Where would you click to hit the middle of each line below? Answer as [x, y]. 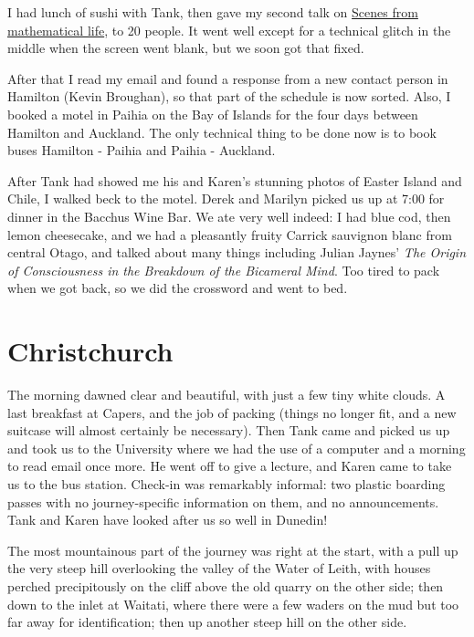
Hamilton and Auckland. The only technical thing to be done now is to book [222, 132]
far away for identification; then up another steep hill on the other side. [207, 622]
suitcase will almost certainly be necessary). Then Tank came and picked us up [229, 430]
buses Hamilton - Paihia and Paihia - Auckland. [142, 150]
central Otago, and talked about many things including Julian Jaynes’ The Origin [237, 252]
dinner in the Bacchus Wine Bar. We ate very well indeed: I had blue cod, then [229, 216]
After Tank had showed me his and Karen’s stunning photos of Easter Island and [235, 180]
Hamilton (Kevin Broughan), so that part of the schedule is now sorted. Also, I [229, 96]
